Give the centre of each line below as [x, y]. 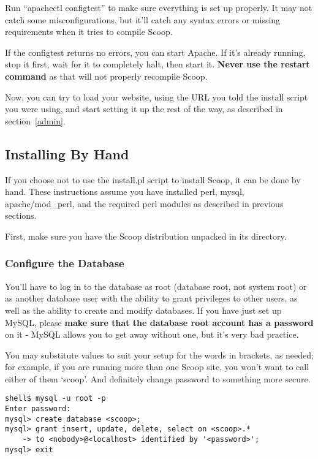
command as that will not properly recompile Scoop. [106, 76]
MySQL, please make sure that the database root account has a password [159, 322]
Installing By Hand [67, 154]
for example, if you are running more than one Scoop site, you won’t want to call [157, 367]
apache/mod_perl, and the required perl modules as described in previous [144, 203]
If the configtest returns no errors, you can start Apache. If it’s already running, [155, 52]
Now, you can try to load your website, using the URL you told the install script [157, 97]
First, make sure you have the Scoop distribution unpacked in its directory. [146, 236]
